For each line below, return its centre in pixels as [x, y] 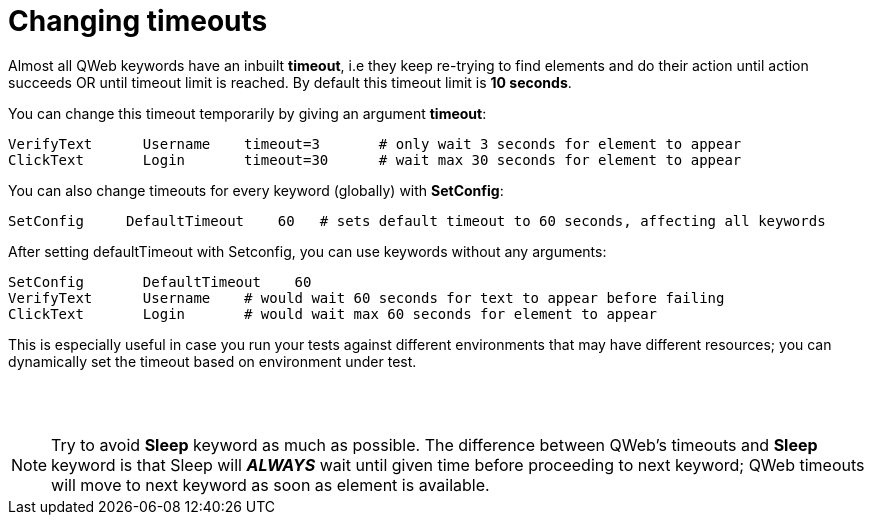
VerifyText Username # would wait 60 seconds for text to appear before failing [366, 297]
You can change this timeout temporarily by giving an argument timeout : [247, 113]
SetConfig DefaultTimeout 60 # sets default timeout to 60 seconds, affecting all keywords [417, 220]
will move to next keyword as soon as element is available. [270, 484]
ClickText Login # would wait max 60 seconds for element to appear [333, 313]
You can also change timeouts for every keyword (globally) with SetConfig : [256, 190]
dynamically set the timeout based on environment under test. [212, 361]
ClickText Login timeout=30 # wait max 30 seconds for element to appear [375, 159]
